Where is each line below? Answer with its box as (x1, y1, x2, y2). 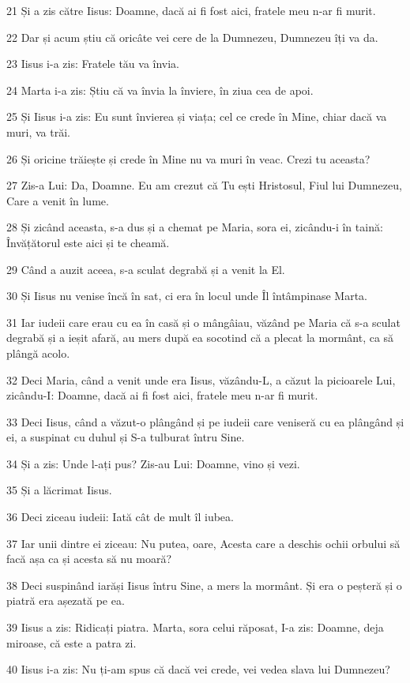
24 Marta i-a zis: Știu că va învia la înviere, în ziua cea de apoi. (6, 81, 314, 98)
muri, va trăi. (6, 123, 70, 140)
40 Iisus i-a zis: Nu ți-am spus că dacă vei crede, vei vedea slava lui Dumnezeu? (6, 661, 390, 677)
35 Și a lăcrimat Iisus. (6, 482, 112, 498)
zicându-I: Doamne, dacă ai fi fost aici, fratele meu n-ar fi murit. (6, 387, 318, 403)
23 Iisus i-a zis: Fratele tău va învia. (6, 55, 180, 72)
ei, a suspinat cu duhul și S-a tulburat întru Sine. (6, 429, 245, 445)
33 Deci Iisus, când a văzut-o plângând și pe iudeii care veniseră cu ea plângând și (6, 413, 404, 430)
